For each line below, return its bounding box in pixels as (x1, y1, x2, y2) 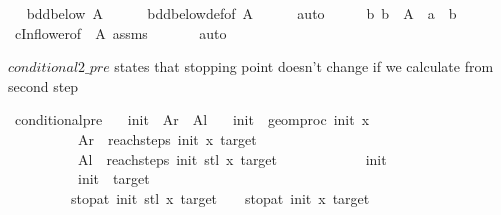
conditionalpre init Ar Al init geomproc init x (14, 109, 370, 130)
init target (77, 168, 150, 189)
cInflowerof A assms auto (14, 22, 227, 43)
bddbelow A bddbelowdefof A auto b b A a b (26, 3, 457, 23)
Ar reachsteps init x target (77, 128, 257, 149)
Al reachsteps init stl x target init (77, 148, 387, 169)
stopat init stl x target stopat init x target (70, 187, 370, 208)
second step (8, 75, 79, 96)
